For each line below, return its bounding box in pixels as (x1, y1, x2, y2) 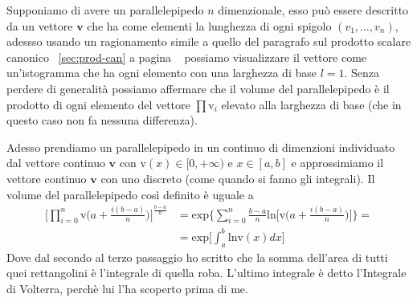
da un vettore (6, 17, 73, 34)
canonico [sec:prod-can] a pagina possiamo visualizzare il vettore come (6, 48, 367, 65)
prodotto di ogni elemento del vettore (6, 96, 190, 112)
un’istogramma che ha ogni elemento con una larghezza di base (6, 64, 317, 81)
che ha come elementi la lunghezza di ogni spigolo (87, 17, 332, 34)
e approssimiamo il (291, 154, 384, 171)
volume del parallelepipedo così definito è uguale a (6, 186, 254, 202)
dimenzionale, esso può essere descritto (218, 2, 409, 18)
